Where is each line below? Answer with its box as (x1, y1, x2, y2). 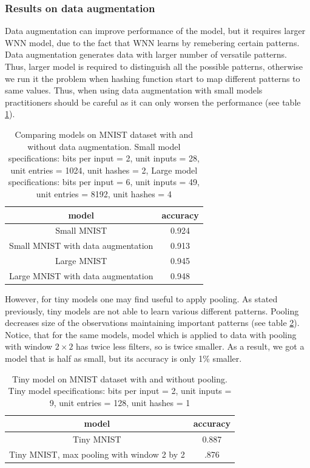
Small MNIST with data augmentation (9, 239, 153, 252)
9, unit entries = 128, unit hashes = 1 (49, 396, 190, 409)
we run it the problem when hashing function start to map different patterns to (5, 72, 300, 84)
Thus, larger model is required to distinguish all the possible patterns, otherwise (5, 60, 303, 72)
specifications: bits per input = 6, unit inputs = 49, (8, 175, 200, 188)
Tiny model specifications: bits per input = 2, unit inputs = (8, 384, 232, 397)
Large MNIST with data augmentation (9, 269, 153, 282)
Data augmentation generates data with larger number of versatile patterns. (5, 48, 287, 61)
